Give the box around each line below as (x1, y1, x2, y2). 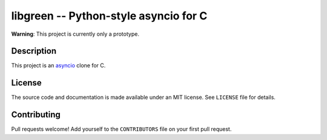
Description (11, 46, 57, 56)
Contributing (11, 110, 61, 120)
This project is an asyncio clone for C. (11, 62, 106, 69)
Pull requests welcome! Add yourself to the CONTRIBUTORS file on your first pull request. (11, 125, 232, 133)
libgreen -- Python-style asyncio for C (11, 9, 208, 22)
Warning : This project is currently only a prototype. (11, 30, 139, 38)
